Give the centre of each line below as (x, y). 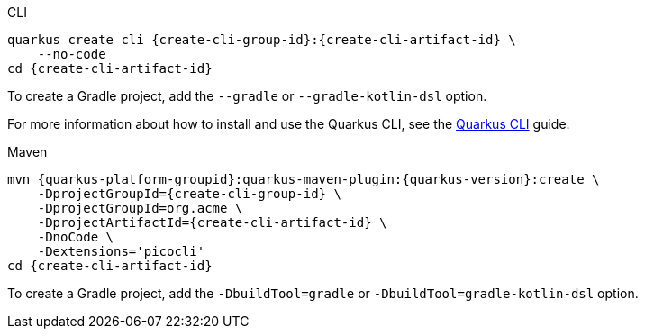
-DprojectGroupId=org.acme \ (140, 208)
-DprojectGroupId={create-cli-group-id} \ (189, 194)
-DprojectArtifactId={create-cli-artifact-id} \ (212, 222)
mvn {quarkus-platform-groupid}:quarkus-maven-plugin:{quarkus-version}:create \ (304, 179)
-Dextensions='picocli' (121, 251)
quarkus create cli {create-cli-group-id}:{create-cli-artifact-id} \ (262, 40)
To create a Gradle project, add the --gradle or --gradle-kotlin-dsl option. (247, 96)
